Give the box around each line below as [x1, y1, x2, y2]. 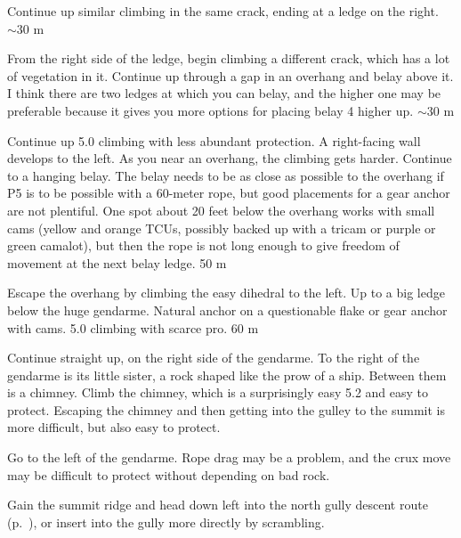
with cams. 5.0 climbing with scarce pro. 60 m [7, 318, 259, 337]
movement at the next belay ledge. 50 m [7, 253, 227, 272]
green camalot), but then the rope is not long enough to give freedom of [7, 236, 400, 255]
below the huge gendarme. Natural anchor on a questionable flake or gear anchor [7, 300, 448, 319]
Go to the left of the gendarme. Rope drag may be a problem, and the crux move [7, 448, 451, 467]
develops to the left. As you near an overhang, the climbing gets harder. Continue [7, 149, 452, 167]
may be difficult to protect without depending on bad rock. [7, 465, 330, 484]
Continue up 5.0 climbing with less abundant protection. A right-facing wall [7, 131, 421, 150]
